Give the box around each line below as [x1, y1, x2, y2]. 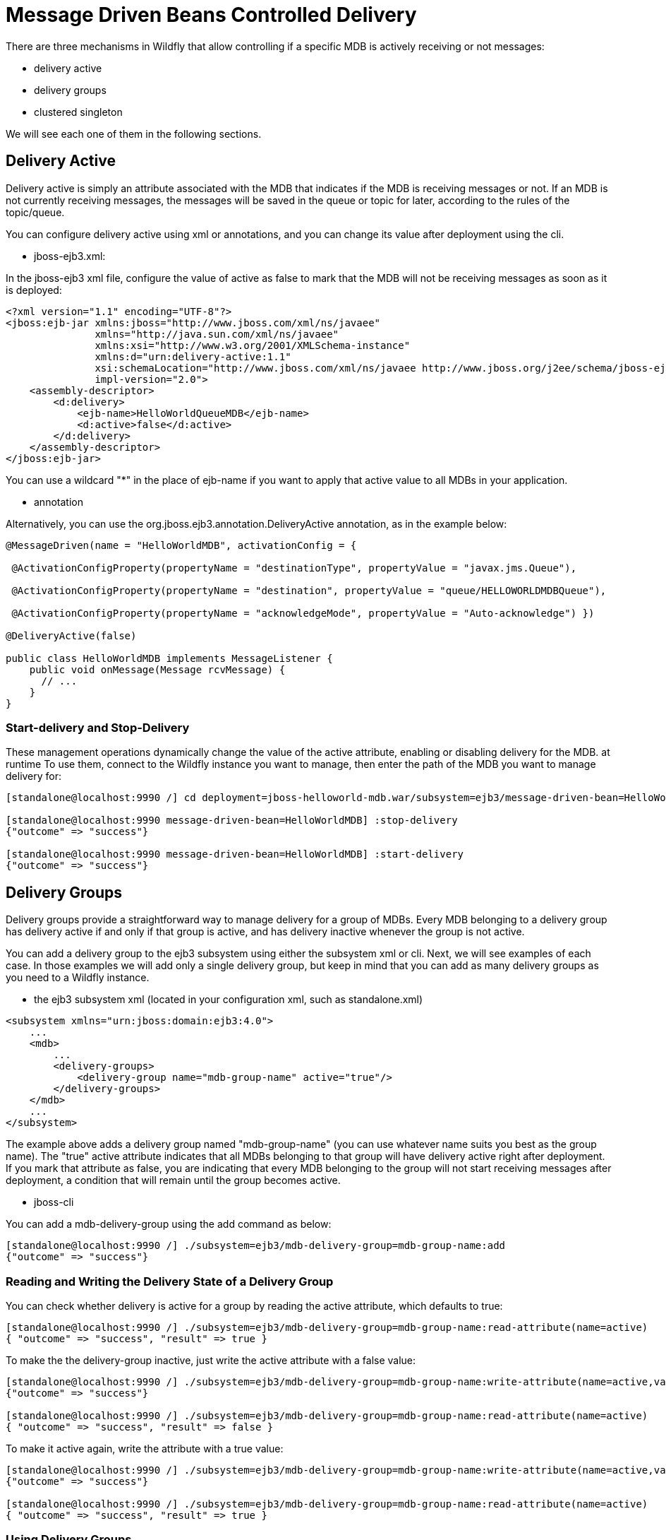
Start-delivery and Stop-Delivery [6, 720, 190, 735]
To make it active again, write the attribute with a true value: [6, 1442, 284, 1455]
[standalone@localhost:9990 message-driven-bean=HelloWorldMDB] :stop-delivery [6, 815, 458, 827]
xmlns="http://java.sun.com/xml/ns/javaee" [95, 328, 339, 340]
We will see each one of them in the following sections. [6, 127, 262, 140]
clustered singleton [34, 105, 123, 118]
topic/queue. [6, 206, 65, 218]
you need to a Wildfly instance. [6, 971, 150, 984]
